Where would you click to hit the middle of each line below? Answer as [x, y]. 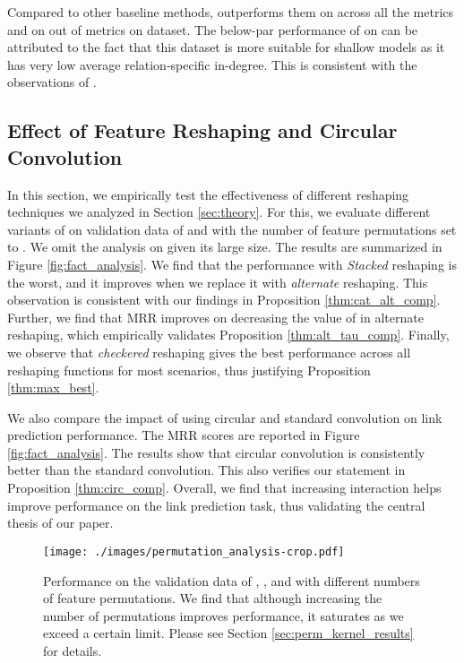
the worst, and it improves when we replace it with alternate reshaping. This [218, 282]
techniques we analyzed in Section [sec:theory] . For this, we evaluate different [219, 212]
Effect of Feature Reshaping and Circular [202, 130]
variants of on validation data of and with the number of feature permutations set [232, 229]
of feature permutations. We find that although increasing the [213, 598]
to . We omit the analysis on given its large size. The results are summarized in [225, 247]
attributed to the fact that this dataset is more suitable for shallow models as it [226, 47]
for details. [73, 650]
